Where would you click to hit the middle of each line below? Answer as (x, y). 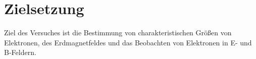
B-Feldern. (20, 52)
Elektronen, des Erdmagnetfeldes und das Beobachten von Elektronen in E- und (128, 42)
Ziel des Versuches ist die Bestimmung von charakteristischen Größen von (118, 33)
